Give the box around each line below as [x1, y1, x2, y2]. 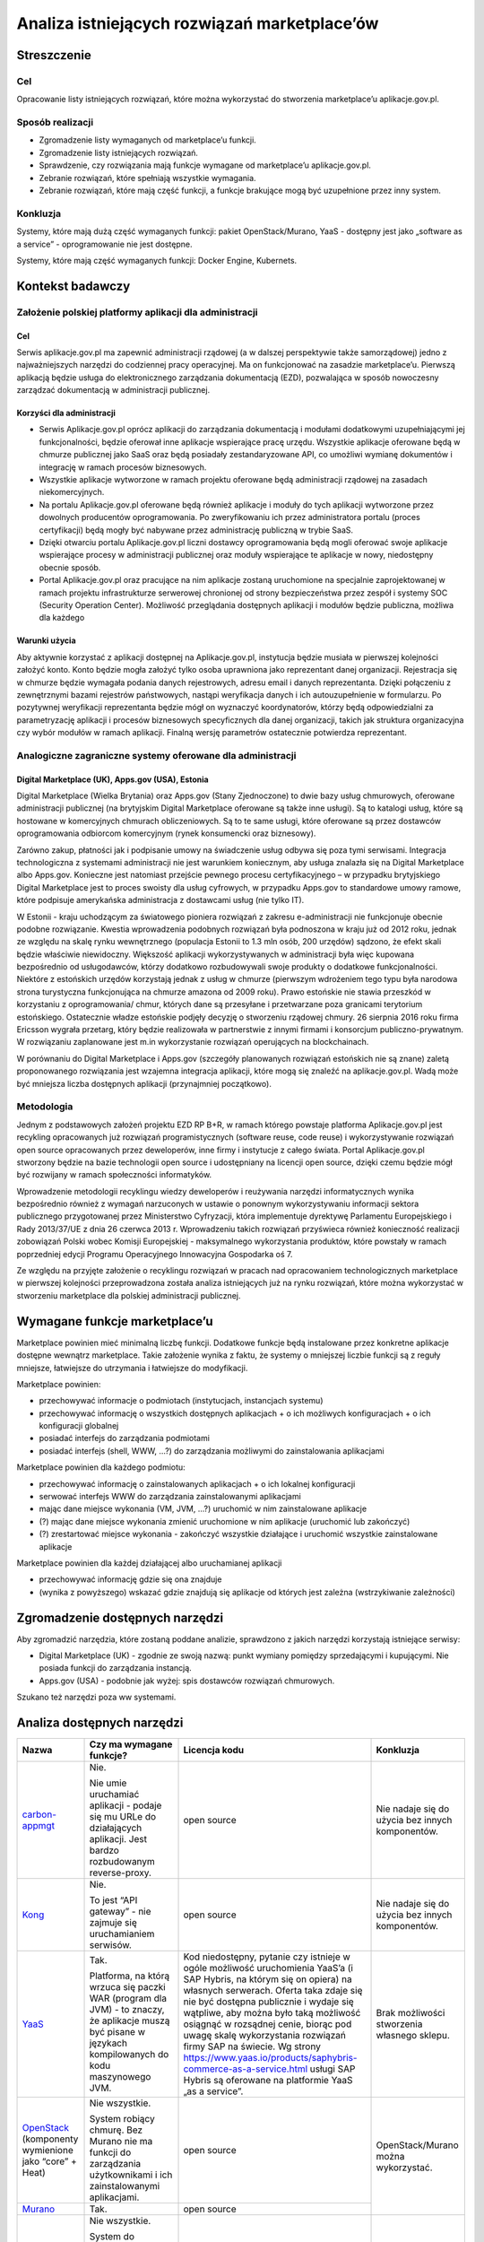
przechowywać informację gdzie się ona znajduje [39, 1574, 222, 1585]
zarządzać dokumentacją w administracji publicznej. [16, 385, 211, 395]
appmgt [22, 1820, 56, 1832]
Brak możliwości [376, 2007, 445, 2020]
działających [89, 1821, 143, 1834]
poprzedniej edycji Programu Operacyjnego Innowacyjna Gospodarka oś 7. [16, 1248, 293, 1259]
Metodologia [16, 1100, 73, 1113]
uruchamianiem [89, 1928, 155, 1941]
